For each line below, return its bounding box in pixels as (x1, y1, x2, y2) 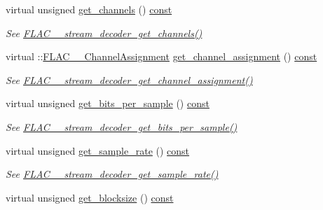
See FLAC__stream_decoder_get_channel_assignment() (6, 72, 253, 87)
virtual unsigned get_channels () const (6, 2, 172, 16)
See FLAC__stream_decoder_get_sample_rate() (6, 167, 219, 181)
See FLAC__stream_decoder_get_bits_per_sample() (6, 119, 238, 134)
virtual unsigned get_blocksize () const (6, 190, 174, 204)
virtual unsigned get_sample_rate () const (6, 143, 190, 157)
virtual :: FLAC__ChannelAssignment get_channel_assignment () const (6, 49, 317, 64)
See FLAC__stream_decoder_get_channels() (6, 25, 202, 40)
